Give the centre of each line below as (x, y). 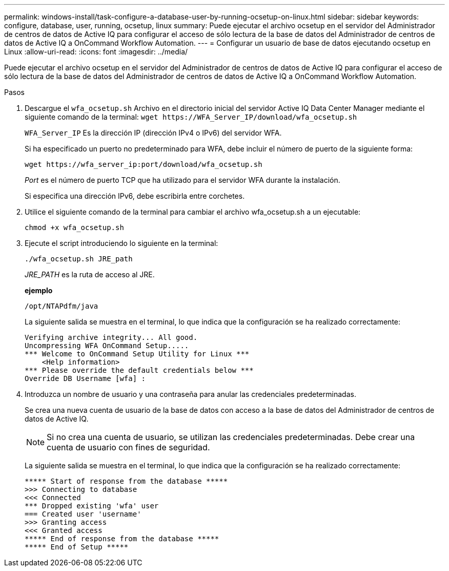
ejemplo (39, 290)
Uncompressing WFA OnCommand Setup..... (107, 346)
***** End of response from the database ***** (122, 539)
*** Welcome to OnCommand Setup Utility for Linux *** (137, 354)
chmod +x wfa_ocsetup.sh (74, 227)
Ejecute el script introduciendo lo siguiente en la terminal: (121, 243)
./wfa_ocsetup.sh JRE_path (79, 259)
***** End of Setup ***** (77, 547)
